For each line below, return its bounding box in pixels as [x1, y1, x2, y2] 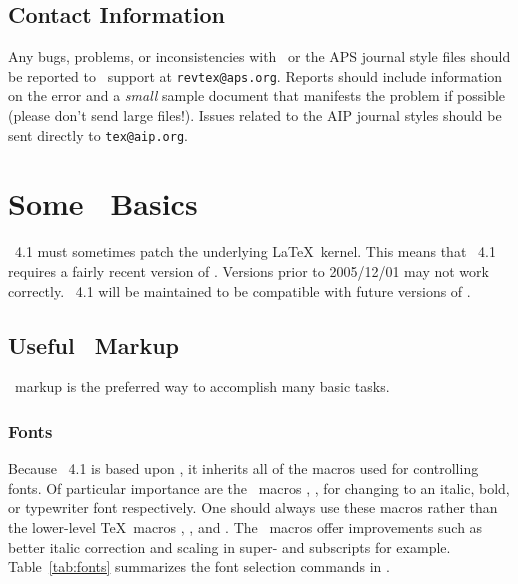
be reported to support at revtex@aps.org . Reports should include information [8, 65, 503, 86]
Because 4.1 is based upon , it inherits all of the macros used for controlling [8, 458, 479, 479]
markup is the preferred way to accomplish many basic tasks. [14, 376, 390, 397]
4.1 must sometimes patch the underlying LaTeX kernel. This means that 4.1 [14, 241, 496, 262]
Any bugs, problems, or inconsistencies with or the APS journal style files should [8, 46, 511, 67]
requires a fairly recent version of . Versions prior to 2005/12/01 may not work [8, 261, 489, 282]
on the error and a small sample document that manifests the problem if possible [8, 85, 506, 106]
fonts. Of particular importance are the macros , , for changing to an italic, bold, [8, 477, 510, 498]
